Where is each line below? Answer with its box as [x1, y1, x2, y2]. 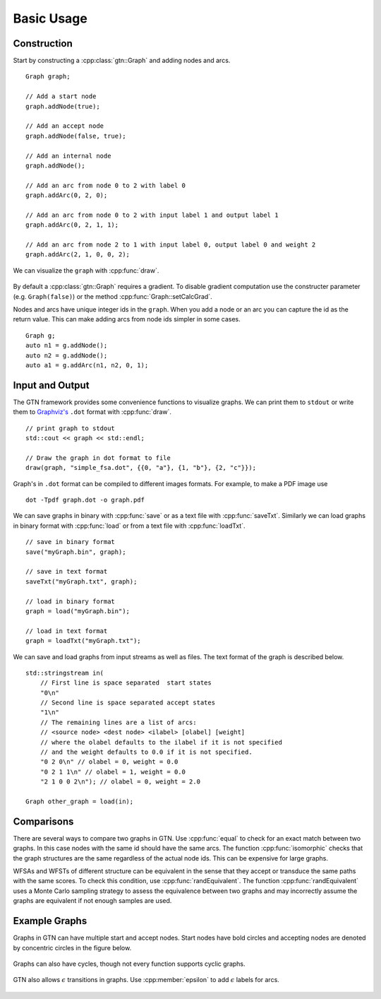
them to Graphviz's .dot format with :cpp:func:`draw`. [13, 408, 172, 416]
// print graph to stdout [25, 424, 116, 432]
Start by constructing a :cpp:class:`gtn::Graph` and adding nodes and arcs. [13, 57, 231, 65]
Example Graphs [13, 915, 87, 927]
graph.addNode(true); [25, 102, 100, 110]
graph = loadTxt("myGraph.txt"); [25, 637, 141, 645]
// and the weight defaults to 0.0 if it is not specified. [40, 748, 253, 756]
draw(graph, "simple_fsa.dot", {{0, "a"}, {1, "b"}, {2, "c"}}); [25, 463, 257, 472]
